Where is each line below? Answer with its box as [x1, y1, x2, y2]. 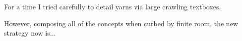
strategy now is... [4, 28, 56, 38]
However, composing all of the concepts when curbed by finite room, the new [4, 18, 238, 28]
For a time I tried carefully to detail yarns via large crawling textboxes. [4, 1, 221, 11]
